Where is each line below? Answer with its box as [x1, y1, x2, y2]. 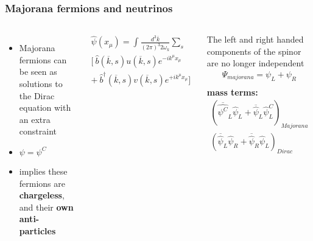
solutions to [19, 77, 63, 89]
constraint [19, 125, 57, 138]
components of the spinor [206, 44, 301, 57]
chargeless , [19, 189, 65, 201]
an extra [19, 113, 51, 125]
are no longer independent [206, 57, 304, 69]
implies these [19, 164, 68, 177]
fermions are [19, 176, 66, 189]
